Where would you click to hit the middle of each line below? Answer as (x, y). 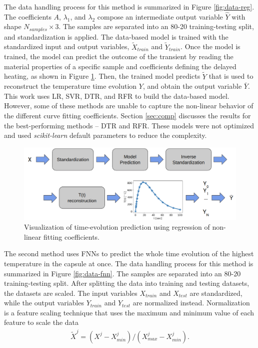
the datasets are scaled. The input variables (71, 293)
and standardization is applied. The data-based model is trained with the (116, 36)
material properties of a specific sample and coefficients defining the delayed (120, 66)
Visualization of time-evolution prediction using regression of (117, 227)
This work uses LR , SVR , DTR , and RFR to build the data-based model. (117, 96)
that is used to (231, 76)
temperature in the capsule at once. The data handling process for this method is (129, 263)
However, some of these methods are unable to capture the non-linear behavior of (129, 106)
